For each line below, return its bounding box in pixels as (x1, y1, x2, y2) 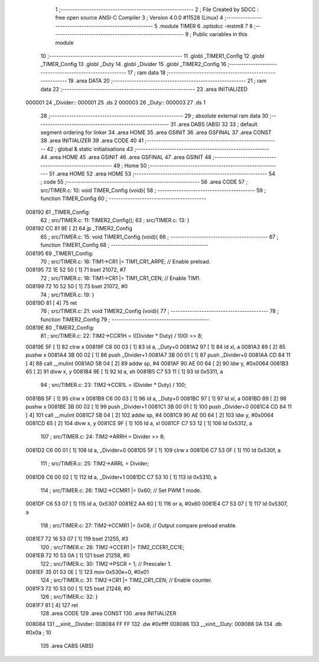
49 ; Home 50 (113, 162, 147, 169)
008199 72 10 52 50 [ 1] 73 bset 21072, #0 (25, 283, 128, 290)
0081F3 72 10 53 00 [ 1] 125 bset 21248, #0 (25, 585, 131, 592)
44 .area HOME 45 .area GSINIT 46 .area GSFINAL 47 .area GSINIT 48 (40, 154, 212, 161)
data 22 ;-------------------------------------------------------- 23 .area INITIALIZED (40, 86, 248, 93)
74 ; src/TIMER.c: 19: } (40, 291, 95, 298)
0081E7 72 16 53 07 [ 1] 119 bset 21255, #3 (25, 535, 129, 543)
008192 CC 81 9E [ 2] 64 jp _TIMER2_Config (25, 225, 132, 232)
